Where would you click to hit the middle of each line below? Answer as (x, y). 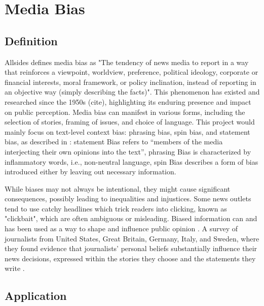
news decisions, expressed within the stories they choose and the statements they (130, 258)
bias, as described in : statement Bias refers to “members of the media (114, 142)
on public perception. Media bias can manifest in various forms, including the (125, 112)
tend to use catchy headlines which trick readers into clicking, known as (116, 208)
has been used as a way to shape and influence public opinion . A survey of (121, 228)
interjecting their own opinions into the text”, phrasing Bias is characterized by (128, 151)
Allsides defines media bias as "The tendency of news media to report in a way (127, 62)
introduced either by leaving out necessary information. (90, 172)
